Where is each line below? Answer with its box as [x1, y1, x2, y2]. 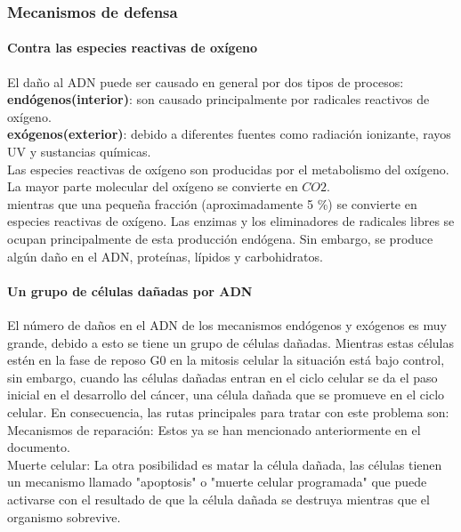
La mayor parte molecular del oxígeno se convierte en [7, 177, 298, 196]
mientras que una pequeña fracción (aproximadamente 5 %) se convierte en [7, 194, 417, 213]
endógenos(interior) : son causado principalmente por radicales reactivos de [7, 90, 430, 109]
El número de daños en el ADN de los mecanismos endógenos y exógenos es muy [7, 315, 447, 334]
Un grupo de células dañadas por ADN [7, 281, 253, 300]
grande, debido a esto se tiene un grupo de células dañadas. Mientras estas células [7, 333, 454, 351]
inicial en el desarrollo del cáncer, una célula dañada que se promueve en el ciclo [7, 385, 445, 404]
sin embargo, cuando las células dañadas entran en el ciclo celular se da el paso [7, 367, 438, 386]
